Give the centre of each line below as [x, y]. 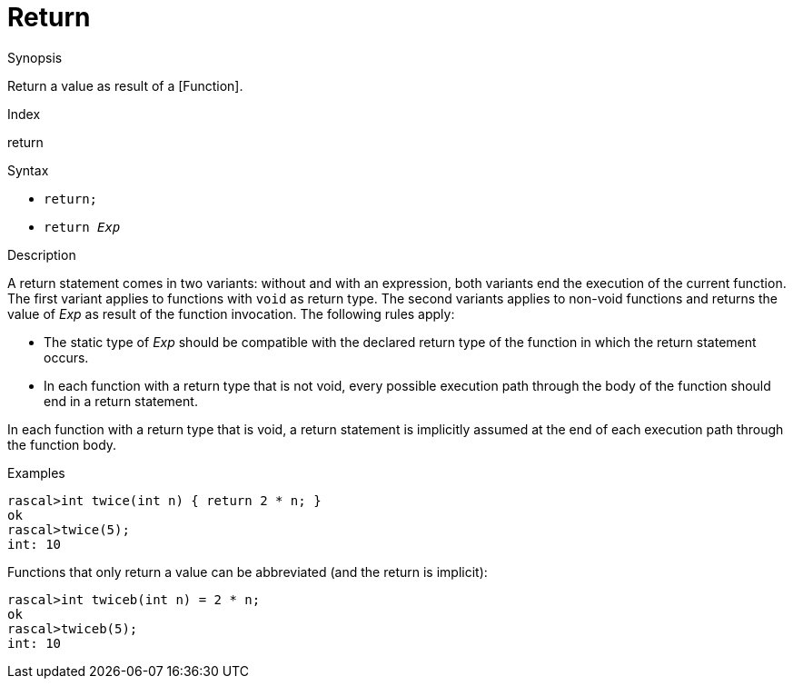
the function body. [62, 444]
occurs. [66, 357]
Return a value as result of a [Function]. [125, 85]
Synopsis [35, 57]
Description [42, 254]
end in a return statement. [121, 401]
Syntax [28, 170]
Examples [36, 472]
